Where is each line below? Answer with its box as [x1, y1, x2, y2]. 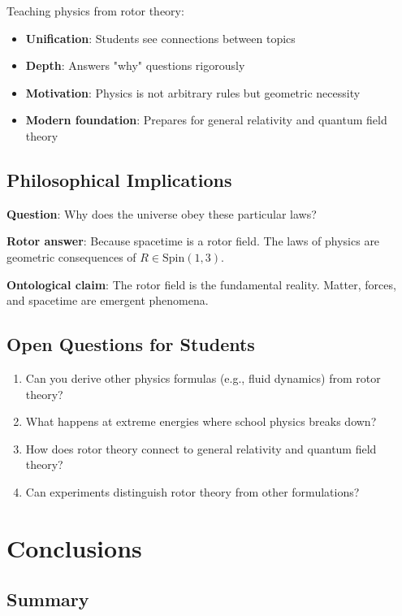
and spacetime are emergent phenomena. [6, 292, 209, 309]
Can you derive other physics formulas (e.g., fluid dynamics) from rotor [25, 369, 381, 386]
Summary [6, 587, 89, 612]
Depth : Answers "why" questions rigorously [25, 57, 245, 74]
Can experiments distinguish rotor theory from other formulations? [25, 483, 360, 500]
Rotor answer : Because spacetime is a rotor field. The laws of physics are [6, 232, 380, 249]
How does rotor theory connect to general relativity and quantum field [25, 440, 377, 457]
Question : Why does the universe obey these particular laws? [6, 205, 317, 222]
